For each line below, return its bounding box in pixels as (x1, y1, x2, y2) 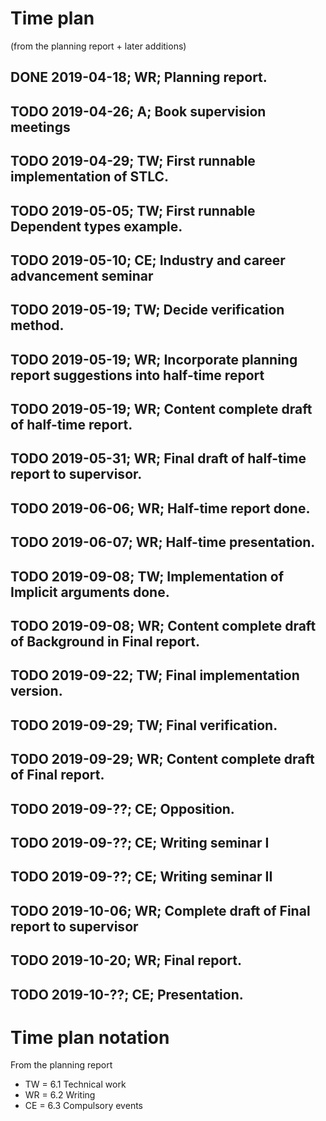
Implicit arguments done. (10, 583, 170, 601)
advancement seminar (10, 267, 154, 284)
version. (10, 683, 63, 700)
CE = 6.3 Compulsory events (24, 1100, 143, 1112)
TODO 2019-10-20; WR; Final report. (10, 952, 242, 969)
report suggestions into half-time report (10, 367, 265, 384)
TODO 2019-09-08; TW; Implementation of (10, 568, 285, 585)
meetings (10, 118, 71, 136)
